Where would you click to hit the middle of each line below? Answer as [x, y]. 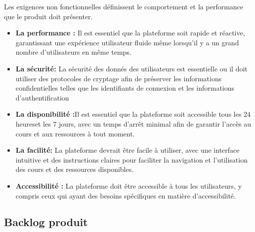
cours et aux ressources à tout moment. [75, 133]
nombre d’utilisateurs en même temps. [73, 52]
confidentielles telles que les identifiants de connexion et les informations [125, 88]
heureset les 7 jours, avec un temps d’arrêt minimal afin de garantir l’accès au [133, 123]
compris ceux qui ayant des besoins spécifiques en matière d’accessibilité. [126, 195]
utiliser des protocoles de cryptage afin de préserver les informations [119, 78]
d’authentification [42, 97]
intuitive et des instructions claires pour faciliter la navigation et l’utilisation [131, 159]
